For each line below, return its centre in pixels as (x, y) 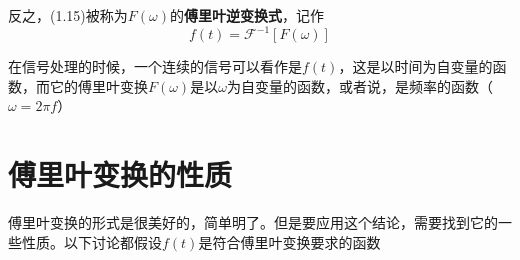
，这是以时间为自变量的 (415, 66)
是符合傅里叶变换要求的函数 (289, 241)
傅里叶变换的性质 (120, 174)
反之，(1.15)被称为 (68, 15)
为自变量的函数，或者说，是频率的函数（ (359, 85)
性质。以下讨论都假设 (91, 241)
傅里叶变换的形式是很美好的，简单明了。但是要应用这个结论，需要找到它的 (253, 222)
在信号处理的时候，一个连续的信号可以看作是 (155, 66)
